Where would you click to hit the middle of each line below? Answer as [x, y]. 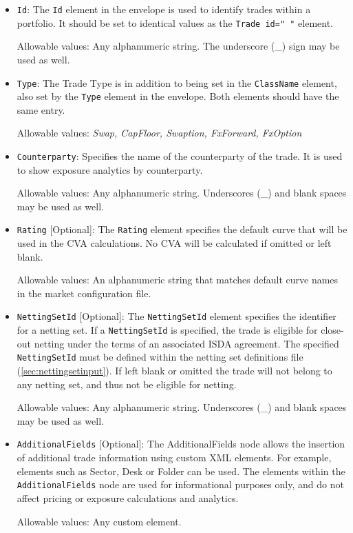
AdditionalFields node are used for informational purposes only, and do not [180, 484]
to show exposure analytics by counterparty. [110, 169]
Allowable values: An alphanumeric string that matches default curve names [178, 280]
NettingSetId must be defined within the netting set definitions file [160, 357]
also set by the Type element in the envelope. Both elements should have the [178, 96]
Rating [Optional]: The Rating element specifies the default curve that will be [182, 229]
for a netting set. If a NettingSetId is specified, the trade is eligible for [167, 330]
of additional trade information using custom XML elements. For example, [174, 457]
